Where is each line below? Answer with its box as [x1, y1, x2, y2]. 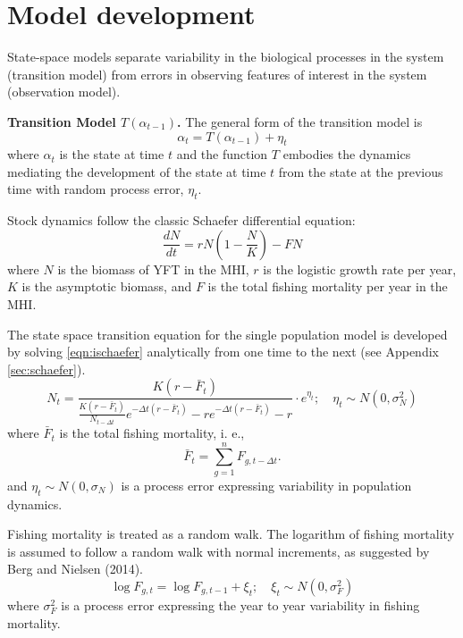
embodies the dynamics [282, 145, 411, 164]
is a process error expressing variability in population [121, 475, 412, 494]
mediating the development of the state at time [7, 162, 266, 180]
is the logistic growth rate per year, [263, 259, 457, 278]
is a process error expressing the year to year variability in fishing [61, 595, 420, 614]
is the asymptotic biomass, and [21, 277, 192, 296]
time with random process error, [7, 180, 184, 198]
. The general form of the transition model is [177, 112, 423, 130]
